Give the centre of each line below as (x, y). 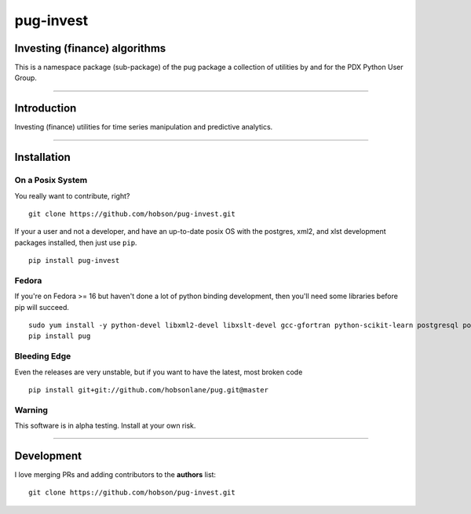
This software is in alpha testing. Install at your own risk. (105, 426)
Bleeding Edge (43, 356)
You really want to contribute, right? (72, 195)
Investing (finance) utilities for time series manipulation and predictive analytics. (144, 127)
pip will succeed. (42, 307)
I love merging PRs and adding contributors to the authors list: (115, 474)
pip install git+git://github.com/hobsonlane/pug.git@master (148, 390)
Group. (26, 78)
